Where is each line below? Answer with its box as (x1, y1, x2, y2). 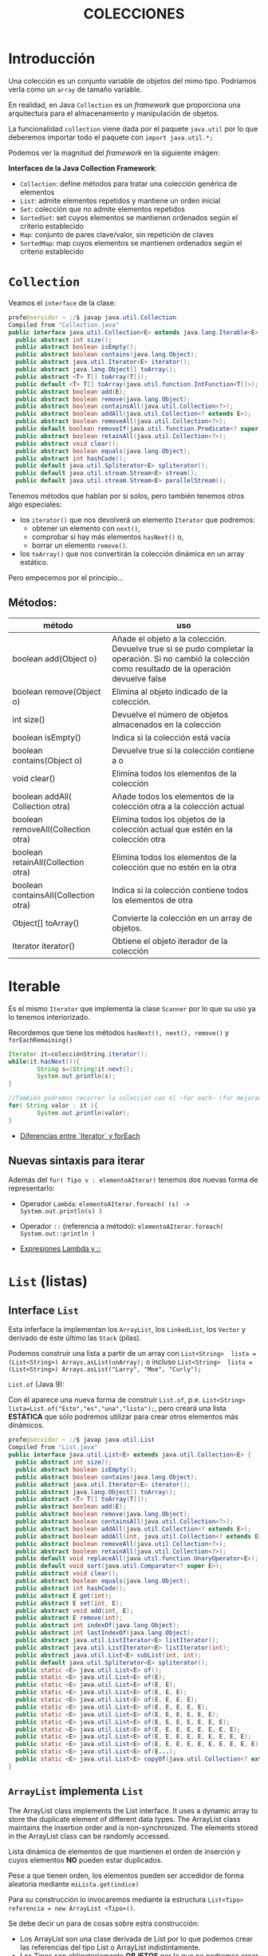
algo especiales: (8, 500, 62, 509)
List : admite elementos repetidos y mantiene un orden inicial (19, 196, 221, 205)
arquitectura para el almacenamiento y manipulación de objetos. (8, 109, 219, 118)
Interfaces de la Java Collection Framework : (8, 163, 158, 172)
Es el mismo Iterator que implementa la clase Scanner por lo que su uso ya (8, 1003, 257, 1014)
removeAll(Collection (12, 824, 91, 835)
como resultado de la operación (111, 663, 231, 674)
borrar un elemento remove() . (31, 540, 128, 550)
